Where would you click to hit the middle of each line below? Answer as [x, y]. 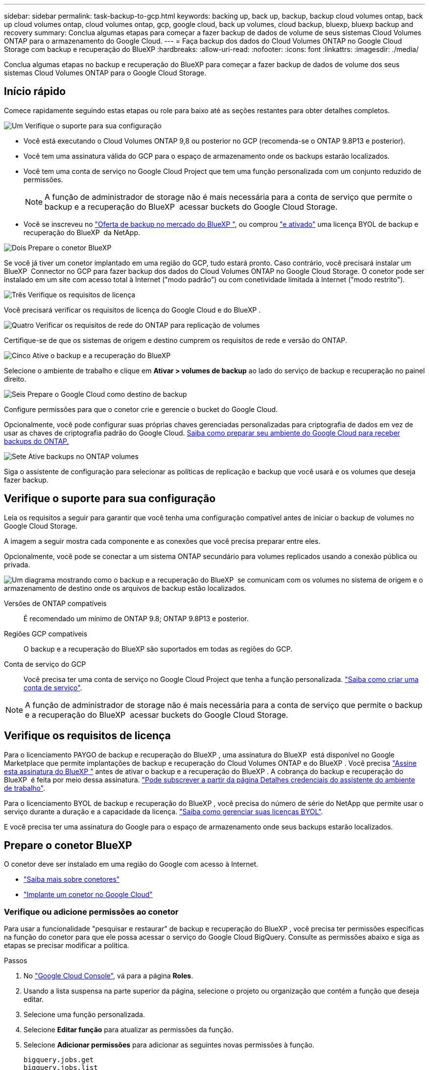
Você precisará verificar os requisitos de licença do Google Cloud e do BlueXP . [132, 310]
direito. [15, 379]
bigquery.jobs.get [59, 1060]
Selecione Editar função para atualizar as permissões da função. [129, 1030]
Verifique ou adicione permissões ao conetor [91, 912]
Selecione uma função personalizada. [84, 1015]
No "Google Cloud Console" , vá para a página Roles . [108, 976]
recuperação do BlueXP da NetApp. [82, 232]
